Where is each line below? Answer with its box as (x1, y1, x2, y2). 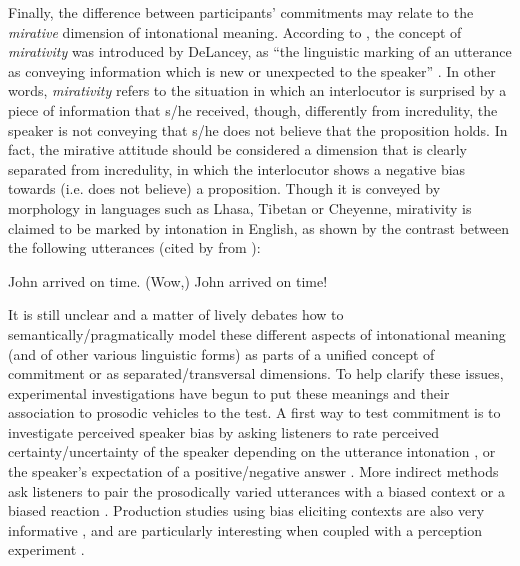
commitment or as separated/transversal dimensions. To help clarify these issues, (8, 363, 504, 384)
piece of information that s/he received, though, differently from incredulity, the (8, 99, 498, 120)
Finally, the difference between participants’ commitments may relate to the (8, 2, 474, 22)
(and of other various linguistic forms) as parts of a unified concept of (8, 343, 435, 364)
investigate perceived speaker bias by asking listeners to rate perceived (8, 421, 440, 442)
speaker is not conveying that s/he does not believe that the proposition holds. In (8, 119, 508, 140)
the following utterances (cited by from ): (8, 237, 261, 258)
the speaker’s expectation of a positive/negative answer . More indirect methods (8, 461, 499, 482)
